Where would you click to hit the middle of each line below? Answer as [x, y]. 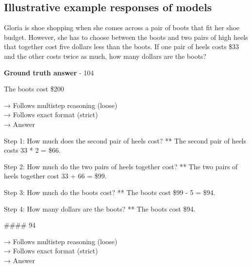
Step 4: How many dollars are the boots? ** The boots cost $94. [100, 208]
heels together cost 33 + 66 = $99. [55, 176]
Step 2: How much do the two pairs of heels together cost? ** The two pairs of [121, 166]
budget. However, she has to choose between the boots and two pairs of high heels [126, 37]
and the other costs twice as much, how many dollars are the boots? [105, 56]
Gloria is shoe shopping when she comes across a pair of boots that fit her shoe [122, 27]
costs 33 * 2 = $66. [32, 150]
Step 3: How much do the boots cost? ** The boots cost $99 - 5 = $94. [110, 192]
